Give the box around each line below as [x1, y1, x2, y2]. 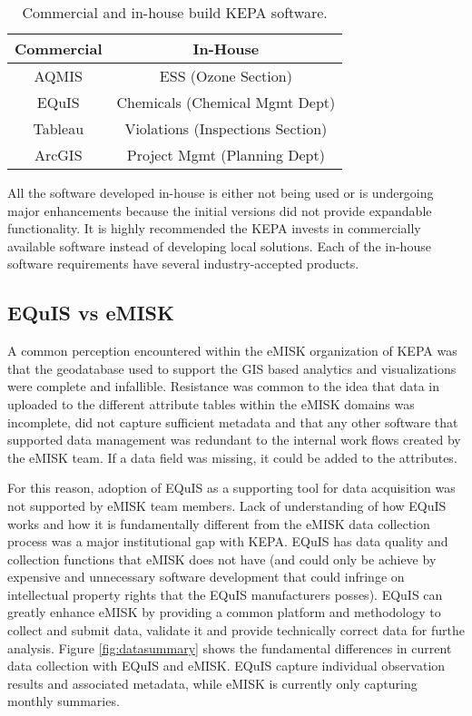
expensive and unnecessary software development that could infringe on [7, 567, 405, 586]
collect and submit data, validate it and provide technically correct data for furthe [7, 621, 465, 640]
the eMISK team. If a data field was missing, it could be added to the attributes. [7, 447, 457, 466]
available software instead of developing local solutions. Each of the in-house [7, 236, 431, 255]
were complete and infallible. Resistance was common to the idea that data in [7, 377, 440, 396]
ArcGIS [34, 144, 83, 165]
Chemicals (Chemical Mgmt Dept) [116, 92, 336, 113]
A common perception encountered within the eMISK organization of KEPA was [7, 341, 457, 360]
